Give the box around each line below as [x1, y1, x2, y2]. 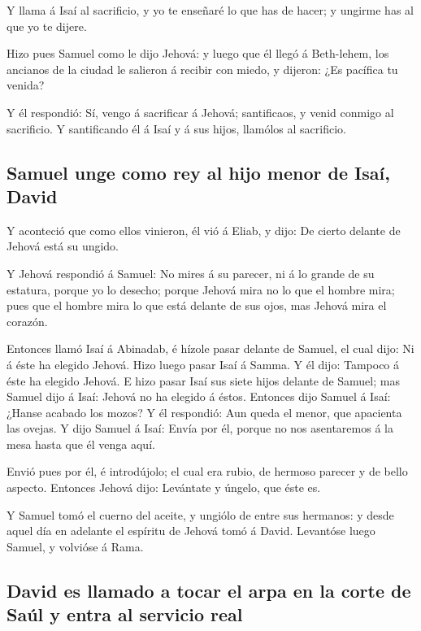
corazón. [7, 312, 48, 329]
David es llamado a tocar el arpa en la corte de [7, 577, 411, 603]
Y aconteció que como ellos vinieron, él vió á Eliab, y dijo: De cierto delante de [7, 221, 401, 238]
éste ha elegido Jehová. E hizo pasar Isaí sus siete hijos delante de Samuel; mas [7, 372, 400, 389]
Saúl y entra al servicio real [7, 602, 243, 627]
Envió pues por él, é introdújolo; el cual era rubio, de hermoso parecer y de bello [7, 463, 408, 480]
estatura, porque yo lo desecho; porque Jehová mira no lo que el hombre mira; [7, 281, 395, 298]
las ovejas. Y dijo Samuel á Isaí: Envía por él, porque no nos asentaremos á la [7, 420, 393, 437]
